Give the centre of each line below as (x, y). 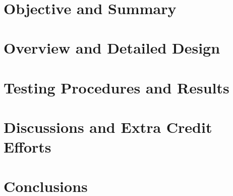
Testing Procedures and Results (116, 87)
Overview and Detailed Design (112, 48)
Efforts (27, 147)
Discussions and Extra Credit (108, 127)
